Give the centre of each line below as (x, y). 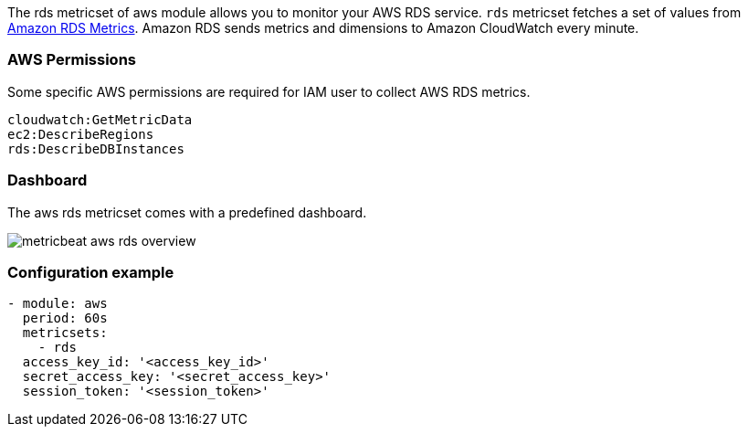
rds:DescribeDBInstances (96, 148)
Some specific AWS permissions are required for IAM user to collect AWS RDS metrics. (269, 91)
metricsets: (65, 333)
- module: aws (58, 304)
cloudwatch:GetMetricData (100, 119)
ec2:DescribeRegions (81, 134)
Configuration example (91, 272)
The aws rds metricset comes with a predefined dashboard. (187, 212)
